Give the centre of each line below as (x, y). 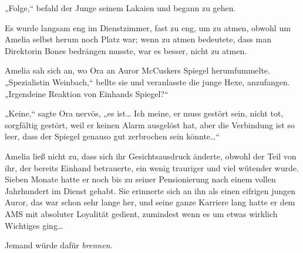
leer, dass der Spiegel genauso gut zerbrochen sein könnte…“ (112, 136)
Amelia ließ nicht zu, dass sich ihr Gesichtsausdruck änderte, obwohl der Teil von (151, 156)
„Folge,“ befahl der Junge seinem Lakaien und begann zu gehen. (120, 8)
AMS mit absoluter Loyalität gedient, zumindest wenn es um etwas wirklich (141, 213)
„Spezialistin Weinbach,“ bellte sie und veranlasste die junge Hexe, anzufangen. (147, 81)
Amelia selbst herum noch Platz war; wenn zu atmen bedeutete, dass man (138, 39)
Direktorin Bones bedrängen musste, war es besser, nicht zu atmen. (126, 50)
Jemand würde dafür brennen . (59, 245)
